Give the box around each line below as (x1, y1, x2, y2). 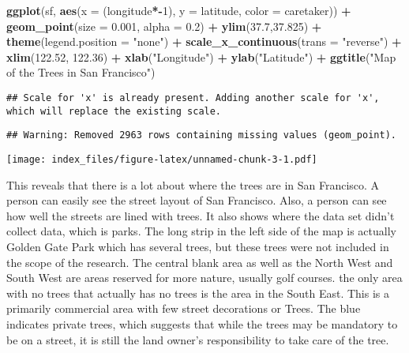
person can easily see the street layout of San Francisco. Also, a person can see (6, 192, 387, 208)
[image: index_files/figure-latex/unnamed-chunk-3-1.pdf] (6, 153, 317, 165)
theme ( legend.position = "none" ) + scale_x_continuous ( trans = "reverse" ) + (6, 33, 402, 50)
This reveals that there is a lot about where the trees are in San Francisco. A (6, 176, 380, 193)
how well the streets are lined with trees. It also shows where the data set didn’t (6, 207, 395, 223)
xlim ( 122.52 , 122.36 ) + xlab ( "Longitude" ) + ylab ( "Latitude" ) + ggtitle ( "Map (6, 48, 396, 65)
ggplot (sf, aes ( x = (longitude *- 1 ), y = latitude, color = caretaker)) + (6, 2, 351, 18)
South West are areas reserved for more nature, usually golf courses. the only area (6, 269, 403, 286)
